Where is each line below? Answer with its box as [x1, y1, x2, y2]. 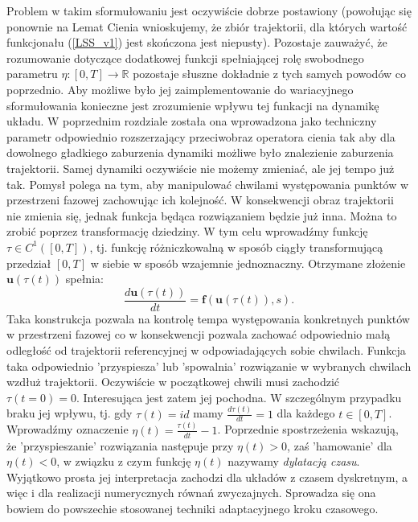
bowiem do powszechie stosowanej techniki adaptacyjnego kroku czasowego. [6, 499, 379, 516]
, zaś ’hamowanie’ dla [287, 437, 392, 454]
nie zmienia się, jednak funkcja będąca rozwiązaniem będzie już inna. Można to [6, 207, 397, 224]
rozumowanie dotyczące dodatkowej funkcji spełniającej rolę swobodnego [6, 49, 364, 66]
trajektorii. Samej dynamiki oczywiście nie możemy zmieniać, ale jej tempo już [6, 159, 395, 176]
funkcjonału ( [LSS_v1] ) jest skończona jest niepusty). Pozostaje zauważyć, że [6, 34, 387, 51]
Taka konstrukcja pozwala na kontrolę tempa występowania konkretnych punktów [6, 310, 410, 327]
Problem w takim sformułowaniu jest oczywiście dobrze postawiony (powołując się [6, 2, 412, 18]
